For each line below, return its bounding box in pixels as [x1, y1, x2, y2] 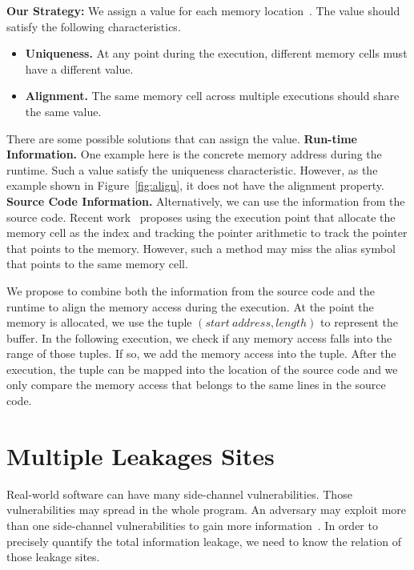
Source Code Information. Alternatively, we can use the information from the [6, 192, 405, 209]
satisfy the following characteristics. [6, 18, 181, 34]
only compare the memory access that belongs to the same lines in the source [6, 376, 386, 393]
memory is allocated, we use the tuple [6, 314, 192, 331]
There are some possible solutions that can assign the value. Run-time [6, 130, 357, 147]
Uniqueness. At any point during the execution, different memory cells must [25, 45, 408, 62]
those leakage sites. [6, 548, 100, 565]
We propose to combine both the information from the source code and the [6, 282, 375, 299]
